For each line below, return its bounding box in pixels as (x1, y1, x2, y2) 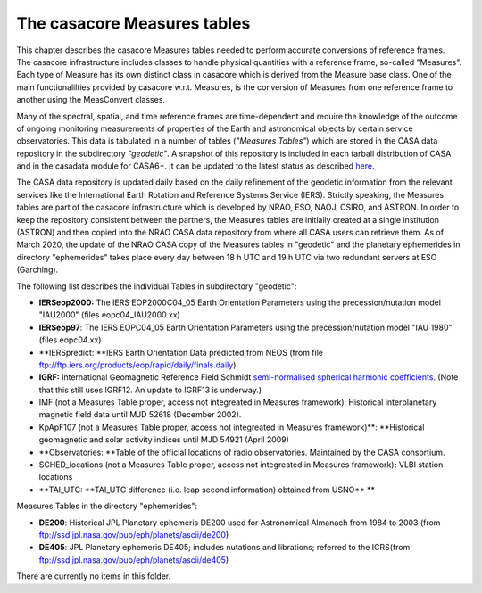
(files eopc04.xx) (38, 334, 102, 345)
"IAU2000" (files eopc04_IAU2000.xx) (38, 309, 180, 320)
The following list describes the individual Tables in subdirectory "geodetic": (16, 281, 297, 292)
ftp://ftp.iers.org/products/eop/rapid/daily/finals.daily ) (38, 359, 237, 370)
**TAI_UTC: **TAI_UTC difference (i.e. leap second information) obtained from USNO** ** (38, 484, 375, 495)
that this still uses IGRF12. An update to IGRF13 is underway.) (38, 384, 262, 395)
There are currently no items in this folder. (16, 571, 171, 581)
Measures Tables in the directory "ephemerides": (16, 500, 198, 512)
